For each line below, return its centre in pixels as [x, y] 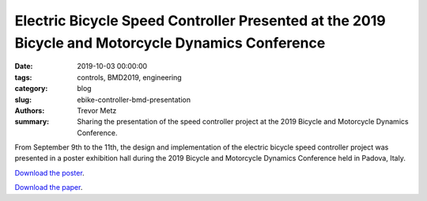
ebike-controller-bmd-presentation [134, 100]
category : [31, 89]
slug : [23, 100]
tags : [23, 77]
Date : [24, 66]
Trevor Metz [97, 110]
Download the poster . [49, 173]
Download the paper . [49, 188]
